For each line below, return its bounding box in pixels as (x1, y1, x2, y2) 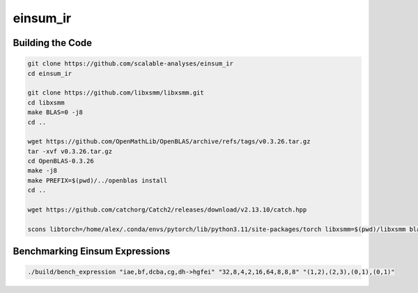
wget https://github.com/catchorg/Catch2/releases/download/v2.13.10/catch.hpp (27, 206, 307, 214)
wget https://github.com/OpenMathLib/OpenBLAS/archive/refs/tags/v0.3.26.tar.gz (27, 138, 311, 145)
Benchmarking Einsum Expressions (13, 246, 171, 258)
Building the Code (13, 37, 93, 49)
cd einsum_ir (27, 70, 72, 77)
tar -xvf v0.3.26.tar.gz (27, 147, 113, 155)
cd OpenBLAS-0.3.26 (27, 157, 94, 165)
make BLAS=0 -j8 (27, 109, 84, 116)
